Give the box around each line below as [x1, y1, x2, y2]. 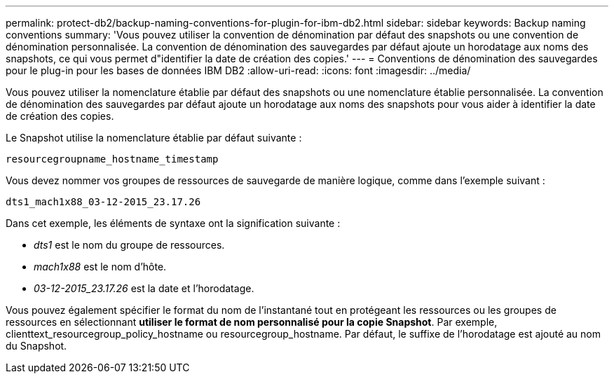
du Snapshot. [6, 340, 67, 352]
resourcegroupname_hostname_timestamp [6, 153, 219, 165]
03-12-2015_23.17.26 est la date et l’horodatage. [34, 282, 254, 294]
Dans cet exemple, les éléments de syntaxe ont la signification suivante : [6, 217, 341, 229]
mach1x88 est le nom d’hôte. [34, 261, 167, 273]
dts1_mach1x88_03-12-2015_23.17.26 [6, 196, 201, 207]
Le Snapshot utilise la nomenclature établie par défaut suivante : [6, 132, 302, 144]
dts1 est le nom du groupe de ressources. [34, 239, 225, 251]
